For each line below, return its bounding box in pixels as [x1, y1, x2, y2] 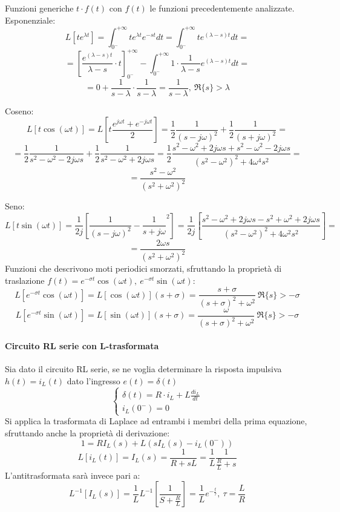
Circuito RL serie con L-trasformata [5, 339, 159, 352]
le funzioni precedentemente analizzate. [149, 2, 295, 14]
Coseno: [5, 104, 34, 117]
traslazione [5, 274, 45, 286]
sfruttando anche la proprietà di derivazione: [5, 426, 170, 439]
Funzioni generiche [5, 2, 74, 14]
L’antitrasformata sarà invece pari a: [5, 468, 140, 481]
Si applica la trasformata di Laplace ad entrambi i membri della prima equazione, [5, 415, 307, 427]
